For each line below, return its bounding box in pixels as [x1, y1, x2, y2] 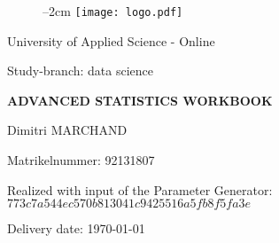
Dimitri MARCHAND [7, 121, 128, 139]
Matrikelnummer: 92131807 [7, 151, 155, 169]
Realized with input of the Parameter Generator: [7, 180, 273, 199]
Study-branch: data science [7, 61, 154, 80]
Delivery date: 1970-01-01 [7, 219, 145, 238]
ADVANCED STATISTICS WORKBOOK [7, 90, 273, 109]
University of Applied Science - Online [7, 31, 215, 50]
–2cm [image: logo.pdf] [43, 2, 183, 20]
